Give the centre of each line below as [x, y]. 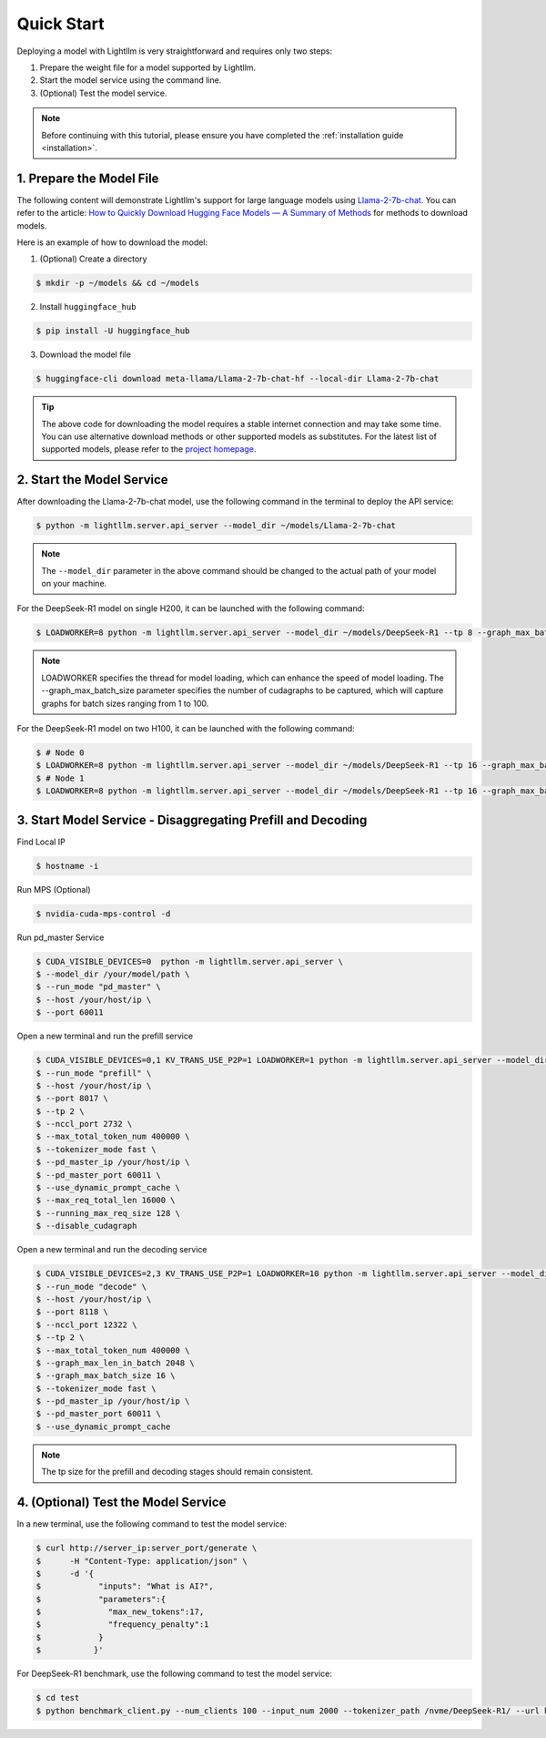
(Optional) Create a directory [93, 259]
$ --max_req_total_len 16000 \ [106, 1201]
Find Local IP [41, 842]
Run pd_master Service [61, 937]
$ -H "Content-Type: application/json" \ [142, 1561]
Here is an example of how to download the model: [112, 242]
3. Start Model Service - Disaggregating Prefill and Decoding [192, 820]
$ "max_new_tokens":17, [120, 1612]
